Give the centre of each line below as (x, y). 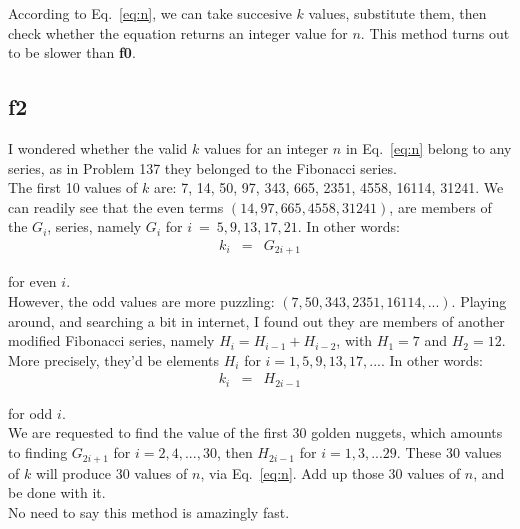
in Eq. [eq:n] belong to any (428, 147)
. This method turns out (435, 32)
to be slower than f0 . (72, 52)
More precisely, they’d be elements (113, 359)
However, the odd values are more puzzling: (141, 301)
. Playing (479, 301)
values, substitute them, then (397, 13)
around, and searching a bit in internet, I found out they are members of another (256, 320)
